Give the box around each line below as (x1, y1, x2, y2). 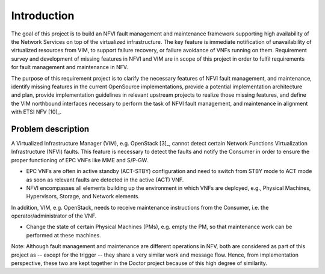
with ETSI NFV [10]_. (11, 108, 62, 115)
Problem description (11, 124, 90, 134)
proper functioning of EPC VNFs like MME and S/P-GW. (11, 156, 149, 163)
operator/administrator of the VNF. (11, 212, 97, 219)
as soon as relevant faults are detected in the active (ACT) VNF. (26, 176, 184, 183)
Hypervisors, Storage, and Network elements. (26, 193, 140, 200)
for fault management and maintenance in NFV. (11, 64, 129, 71)
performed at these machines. (26, 231, 102, 239)
